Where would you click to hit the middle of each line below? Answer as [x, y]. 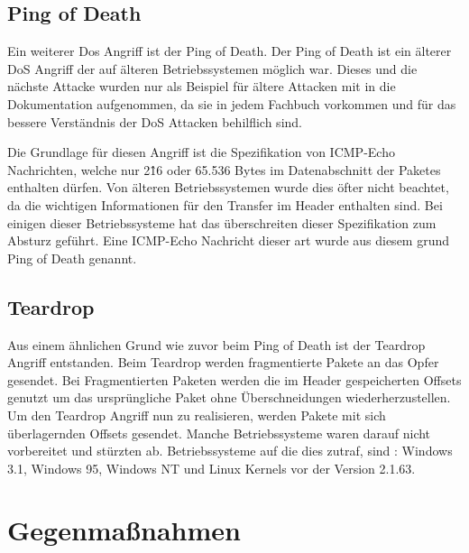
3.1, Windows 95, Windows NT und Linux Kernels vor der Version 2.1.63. [212, 468]
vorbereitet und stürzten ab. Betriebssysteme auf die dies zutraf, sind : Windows [230, 451]
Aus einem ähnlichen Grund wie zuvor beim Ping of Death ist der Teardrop [216, 344]
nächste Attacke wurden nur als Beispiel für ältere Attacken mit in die [202, 86]
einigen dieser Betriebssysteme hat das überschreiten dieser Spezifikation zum [222, 222]
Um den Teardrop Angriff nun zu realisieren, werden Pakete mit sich [197, 415]
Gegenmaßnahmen [124, 530]
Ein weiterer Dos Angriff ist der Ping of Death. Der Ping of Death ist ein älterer [230, 51]
